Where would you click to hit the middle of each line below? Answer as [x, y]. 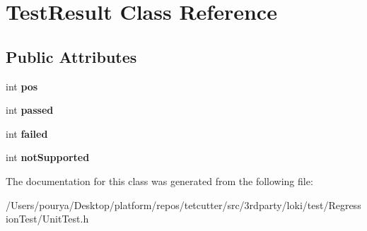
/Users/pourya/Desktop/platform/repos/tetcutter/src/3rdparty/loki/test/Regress [183, 205]
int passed [30, 110]
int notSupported [48, 157]
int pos [22, 86]
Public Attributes [71, 56]
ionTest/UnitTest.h [47, 219]
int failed [27, 133]
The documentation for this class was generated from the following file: [159, 180]
